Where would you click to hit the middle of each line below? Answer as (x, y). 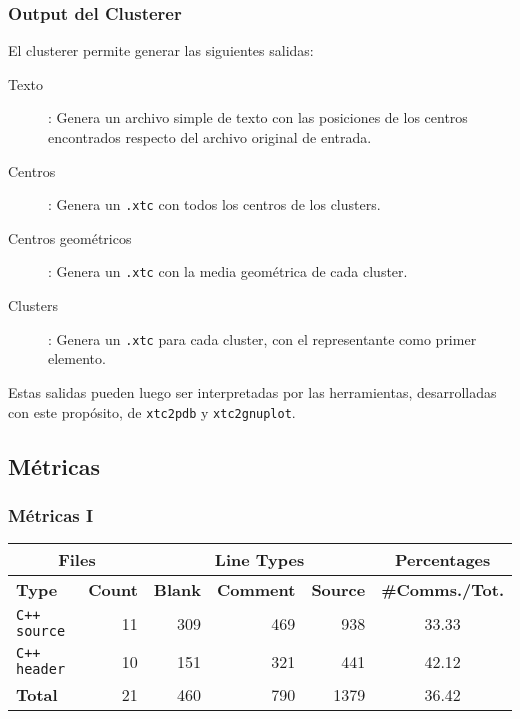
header (41, 669)
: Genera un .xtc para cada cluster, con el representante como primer (262, 338)
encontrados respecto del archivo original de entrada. (210, 137)
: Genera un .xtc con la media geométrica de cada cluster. (228, 271)
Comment (256, 590)
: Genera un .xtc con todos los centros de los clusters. (214, 204)
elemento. (77, 358)
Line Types (259, 560)
